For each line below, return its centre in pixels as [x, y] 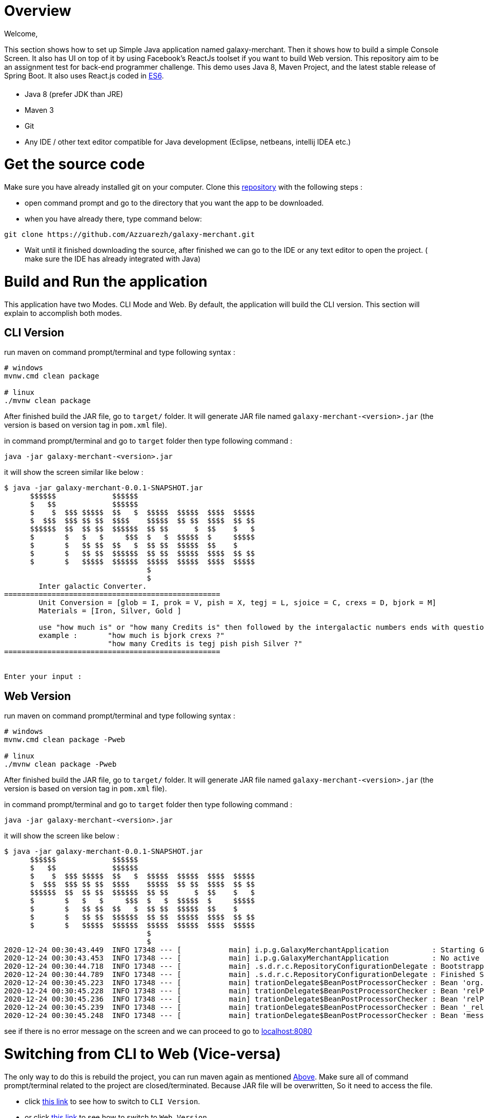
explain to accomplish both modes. [63, 313]
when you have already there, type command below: [113, 219]
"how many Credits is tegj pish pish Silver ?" [205, 644]
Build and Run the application [106, 281]
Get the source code [75, 164]
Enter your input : [43, 677]
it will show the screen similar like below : [74, 472]
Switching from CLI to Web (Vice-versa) [143, 1054]
